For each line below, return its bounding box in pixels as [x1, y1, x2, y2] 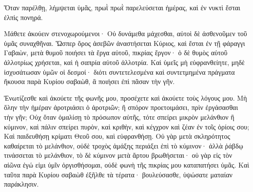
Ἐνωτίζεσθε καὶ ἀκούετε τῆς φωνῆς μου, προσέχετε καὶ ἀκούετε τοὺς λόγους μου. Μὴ [4, 92, 247, 103]
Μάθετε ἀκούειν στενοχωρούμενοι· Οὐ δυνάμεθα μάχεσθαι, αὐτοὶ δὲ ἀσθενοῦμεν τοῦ [4, 28, 247, 39]
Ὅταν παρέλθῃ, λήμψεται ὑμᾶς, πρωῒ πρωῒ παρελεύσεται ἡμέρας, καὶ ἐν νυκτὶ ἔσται [4, 2, 240, 12]
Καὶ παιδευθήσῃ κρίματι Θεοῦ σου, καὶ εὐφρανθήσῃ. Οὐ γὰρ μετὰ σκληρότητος [4, 131, 230, 141]
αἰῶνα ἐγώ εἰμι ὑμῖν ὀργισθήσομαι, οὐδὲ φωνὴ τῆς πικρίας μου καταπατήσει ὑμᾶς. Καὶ [4, 159, 249, 170]
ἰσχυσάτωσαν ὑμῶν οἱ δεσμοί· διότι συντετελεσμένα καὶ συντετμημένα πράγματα [4, 66, 235, 77]
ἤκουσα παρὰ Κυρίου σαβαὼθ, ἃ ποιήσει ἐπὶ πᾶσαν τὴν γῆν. [4, 76, 175, 86]
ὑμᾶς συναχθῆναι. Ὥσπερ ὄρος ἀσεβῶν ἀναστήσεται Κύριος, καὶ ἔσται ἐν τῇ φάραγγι [4, 38, 245, 48]
